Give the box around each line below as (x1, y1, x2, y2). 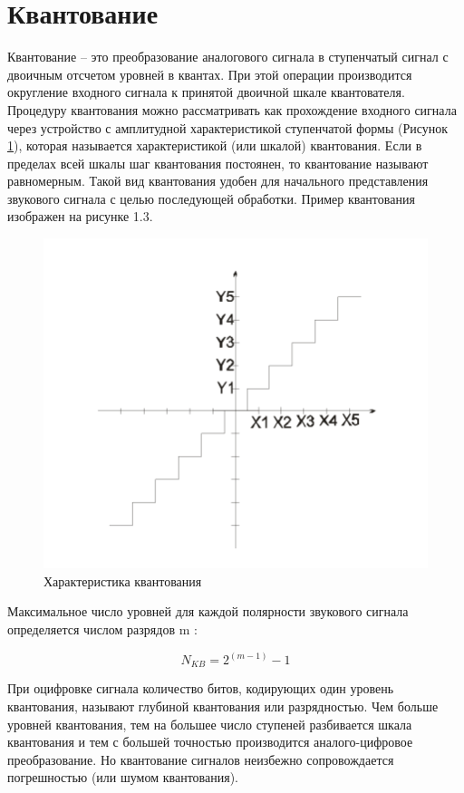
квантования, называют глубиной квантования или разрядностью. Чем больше (7, 697, 439, 716)
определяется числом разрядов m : (7, 619, 198, 638)
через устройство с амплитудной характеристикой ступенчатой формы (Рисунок (7, 118, 448, 137)
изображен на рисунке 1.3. (7, 207, 153, 226)
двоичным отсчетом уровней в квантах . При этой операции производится (7, 64, 412, 83)
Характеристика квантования (43, 571, 202, 590)
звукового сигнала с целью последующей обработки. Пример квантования (7, 189, 415, 208)
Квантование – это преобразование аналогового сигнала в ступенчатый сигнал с (7, 47, 449, 66)
